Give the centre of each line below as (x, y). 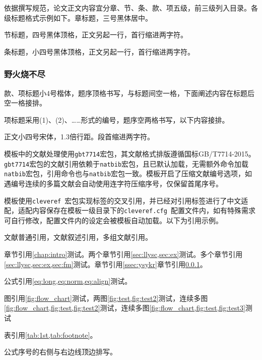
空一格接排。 (25, 103)
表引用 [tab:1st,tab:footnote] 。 (51, 335)
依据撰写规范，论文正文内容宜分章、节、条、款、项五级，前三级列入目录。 (127, 8)
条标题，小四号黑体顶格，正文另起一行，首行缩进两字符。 (99, 51)
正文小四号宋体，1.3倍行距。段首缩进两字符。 (79, 137)
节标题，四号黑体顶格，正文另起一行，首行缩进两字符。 (96, 35)
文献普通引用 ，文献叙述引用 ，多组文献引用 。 (78, 237)
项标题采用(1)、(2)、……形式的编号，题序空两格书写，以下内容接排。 (117, 119)
